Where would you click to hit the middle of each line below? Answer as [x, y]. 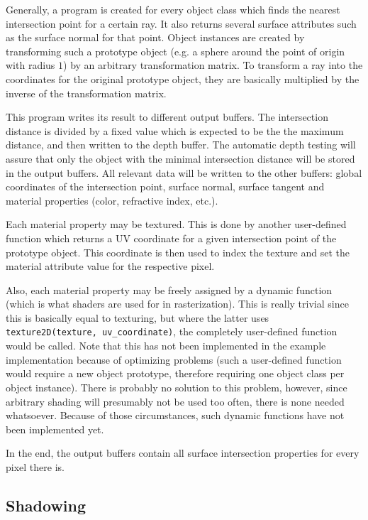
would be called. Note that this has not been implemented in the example [166, 346]
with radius [30, 65]
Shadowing [46, 505]
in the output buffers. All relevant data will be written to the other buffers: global [184, 172]
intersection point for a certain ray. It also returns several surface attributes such [181, 23]
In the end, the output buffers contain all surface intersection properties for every [183, 453]
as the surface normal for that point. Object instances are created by [155, 37]
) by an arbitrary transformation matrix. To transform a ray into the [213, 65]
